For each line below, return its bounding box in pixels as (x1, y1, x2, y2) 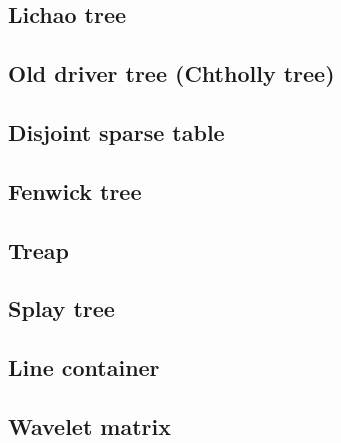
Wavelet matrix (8, 410, 172, 441)
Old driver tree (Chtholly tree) (8, 58, 335, 89)
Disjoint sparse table (8, 116, 225, 147)
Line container (8, 352, 160, 383)
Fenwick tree (8, 175, 142, 206)
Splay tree (8, 293, 115, 324)
